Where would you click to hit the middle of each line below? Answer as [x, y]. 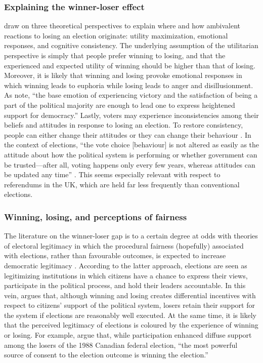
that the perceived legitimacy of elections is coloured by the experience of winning [131, 325]
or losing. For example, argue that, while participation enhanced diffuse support [128, 335]
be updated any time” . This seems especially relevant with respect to [112, 174]
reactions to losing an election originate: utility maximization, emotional [116, 35]
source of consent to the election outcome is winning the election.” [106, 355]
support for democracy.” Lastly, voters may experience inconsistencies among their [131, 115]
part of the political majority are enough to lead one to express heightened [120, 105]
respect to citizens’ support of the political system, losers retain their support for [129, 305]
